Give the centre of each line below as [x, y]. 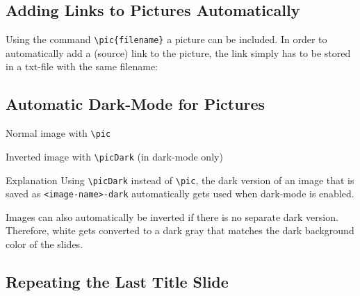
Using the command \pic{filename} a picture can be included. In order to [166, 39]
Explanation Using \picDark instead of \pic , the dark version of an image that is [180, 180]
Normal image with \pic [58, 133]
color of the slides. [44, 244]
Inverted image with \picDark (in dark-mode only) [114, 156]
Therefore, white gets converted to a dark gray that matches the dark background [180, 230]
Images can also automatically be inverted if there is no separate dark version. [172, 216]
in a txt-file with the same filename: [82, 66]
